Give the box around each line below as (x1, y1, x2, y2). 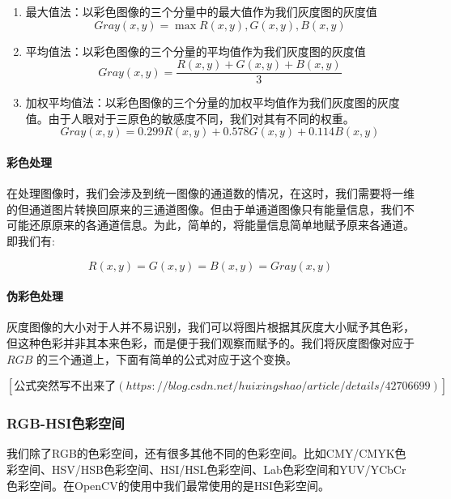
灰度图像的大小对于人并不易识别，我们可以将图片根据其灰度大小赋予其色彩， (6, 318, 415, 335)
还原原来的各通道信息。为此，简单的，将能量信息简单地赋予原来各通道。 (28, 216, 415, 233)
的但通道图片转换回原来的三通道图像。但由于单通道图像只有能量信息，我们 (6, 200, 403, 217)
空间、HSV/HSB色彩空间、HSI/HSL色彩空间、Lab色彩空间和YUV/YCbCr (17, 461, 406, 477)
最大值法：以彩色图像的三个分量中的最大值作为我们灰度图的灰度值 (25, 3, 377, 19)
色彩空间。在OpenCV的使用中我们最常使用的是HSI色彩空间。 (6, 476, 330, 493)
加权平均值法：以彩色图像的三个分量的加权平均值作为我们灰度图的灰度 (25, 94, 400, 111)
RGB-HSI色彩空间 (6, 413, 125, 433)
